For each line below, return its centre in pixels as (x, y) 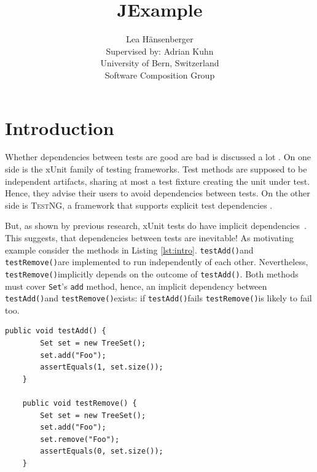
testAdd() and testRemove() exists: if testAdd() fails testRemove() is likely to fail (158, 298)
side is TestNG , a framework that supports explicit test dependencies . (139, 205)
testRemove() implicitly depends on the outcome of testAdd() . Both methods (152, 273)
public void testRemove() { (80, 404)
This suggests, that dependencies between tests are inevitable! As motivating (149, 238)
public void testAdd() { (56, 331)
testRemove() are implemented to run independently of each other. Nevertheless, (157, 262)
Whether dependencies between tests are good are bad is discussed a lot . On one (158, 157)
